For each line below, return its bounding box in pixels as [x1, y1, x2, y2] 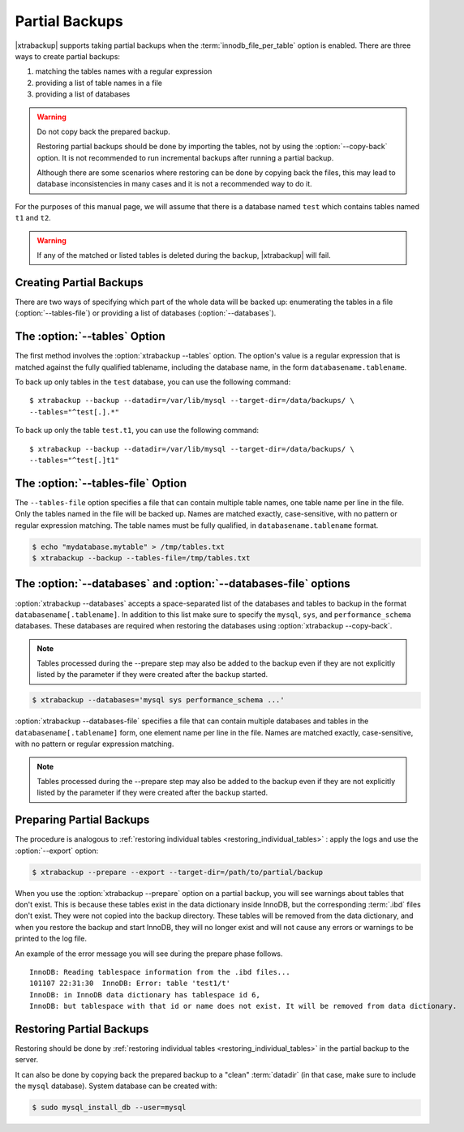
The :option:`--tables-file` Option [15, 476, 187, 490]
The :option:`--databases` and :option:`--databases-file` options [15, 577, 350, 591]
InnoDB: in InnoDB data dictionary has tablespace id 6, [29, 990, 261, 999]
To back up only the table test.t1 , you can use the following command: [15, 426, 260, 435]
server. [15, 1055, 39, 1065]
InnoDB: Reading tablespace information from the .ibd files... [29, 967, 291, 976]
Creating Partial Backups [15, 276, 144, 289]
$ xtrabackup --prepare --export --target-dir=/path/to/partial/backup [32, 868, 324, 877]
